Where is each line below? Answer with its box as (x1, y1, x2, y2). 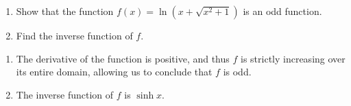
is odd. (223, 65, 252, 79)
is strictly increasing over (241, 51, 346, 65)
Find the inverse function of (16, 29, 133, 42)
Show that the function (16, 4, 114, 18)
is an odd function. (243, 4, 322, 18)
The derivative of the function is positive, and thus (16, 51, 230, 65)
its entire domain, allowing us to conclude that (16, 65, 213, 79)
